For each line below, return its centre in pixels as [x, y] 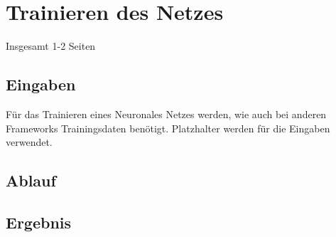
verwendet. [29, 142]
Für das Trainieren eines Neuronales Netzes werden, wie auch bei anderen [166, 114]
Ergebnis [39, 222]
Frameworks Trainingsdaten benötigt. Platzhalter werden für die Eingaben [168, 128]
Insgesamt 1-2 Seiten [51, 46]
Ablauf [31, 180]
